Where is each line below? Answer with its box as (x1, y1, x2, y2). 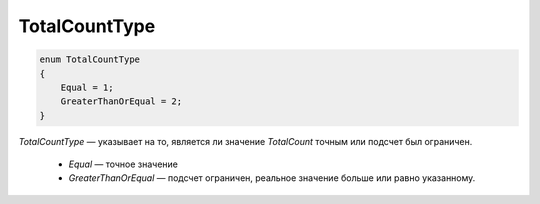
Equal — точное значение (68, 158, 179, 170)
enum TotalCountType (39, 54, 140, 65)
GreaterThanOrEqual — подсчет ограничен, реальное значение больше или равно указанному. (68, 172, 476, 184)
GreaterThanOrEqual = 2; (60, 96, 183, 107)
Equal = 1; (60, 81, 114, 93)
